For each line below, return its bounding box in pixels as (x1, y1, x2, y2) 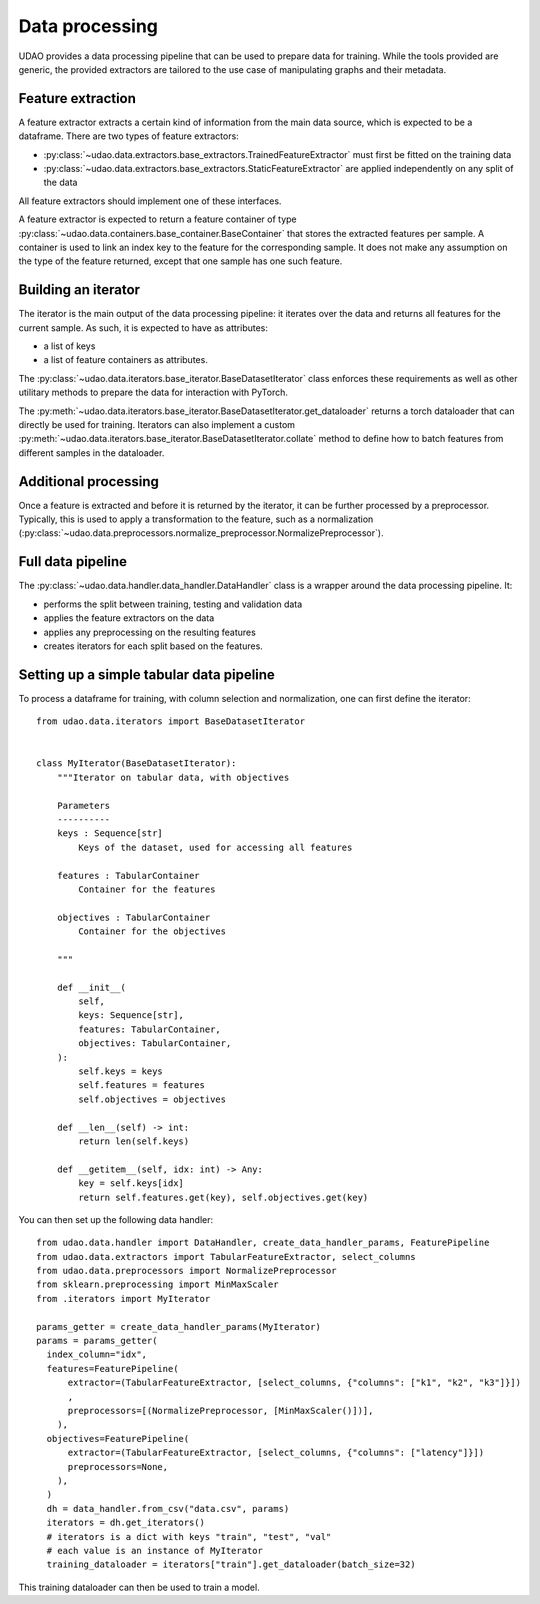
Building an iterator (18, 281, 140, 299)
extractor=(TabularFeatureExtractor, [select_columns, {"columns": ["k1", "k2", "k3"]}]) (67, 1377, 522, 1389)
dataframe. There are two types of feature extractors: (18, 130, 239, 142)
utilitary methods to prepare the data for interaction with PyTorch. (18, 386, 289, 399)
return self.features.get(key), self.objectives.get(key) (78, 1191, 369, 1203)
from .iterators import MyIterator (36, 1293, 211, 1304)
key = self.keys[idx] (78, 1178, 185, 1189)
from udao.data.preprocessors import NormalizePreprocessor (36, 1265, 337, 1277)
